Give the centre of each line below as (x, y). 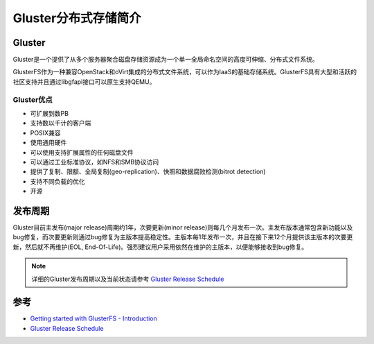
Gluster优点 (33, 99)
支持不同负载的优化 (57, 181)
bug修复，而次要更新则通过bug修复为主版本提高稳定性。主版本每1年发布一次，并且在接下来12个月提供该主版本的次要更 (183, 237)
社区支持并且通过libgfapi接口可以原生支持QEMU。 (84, 81)
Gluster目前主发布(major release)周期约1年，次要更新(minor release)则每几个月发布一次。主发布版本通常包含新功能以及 (183, 227)
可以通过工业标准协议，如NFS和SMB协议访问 (95, 162)
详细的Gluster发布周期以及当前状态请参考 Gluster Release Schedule (128, 279)
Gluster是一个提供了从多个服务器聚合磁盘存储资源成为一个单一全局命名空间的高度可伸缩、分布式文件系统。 (166, 60)
